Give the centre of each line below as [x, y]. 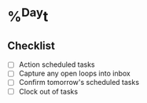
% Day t [28, 15]
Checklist [31, 45]
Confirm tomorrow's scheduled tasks [79, 83]
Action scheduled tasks [57, 64]
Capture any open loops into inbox [74, 74]
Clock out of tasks [48, 91]
